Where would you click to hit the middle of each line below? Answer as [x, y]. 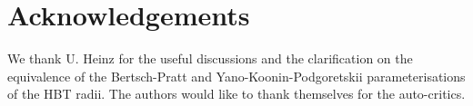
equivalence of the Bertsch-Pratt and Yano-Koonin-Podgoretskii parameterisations [236, 76]
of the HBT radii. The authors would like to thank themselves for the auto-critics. [236, 94]
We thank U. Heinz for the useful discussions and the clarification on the [210, 58]
